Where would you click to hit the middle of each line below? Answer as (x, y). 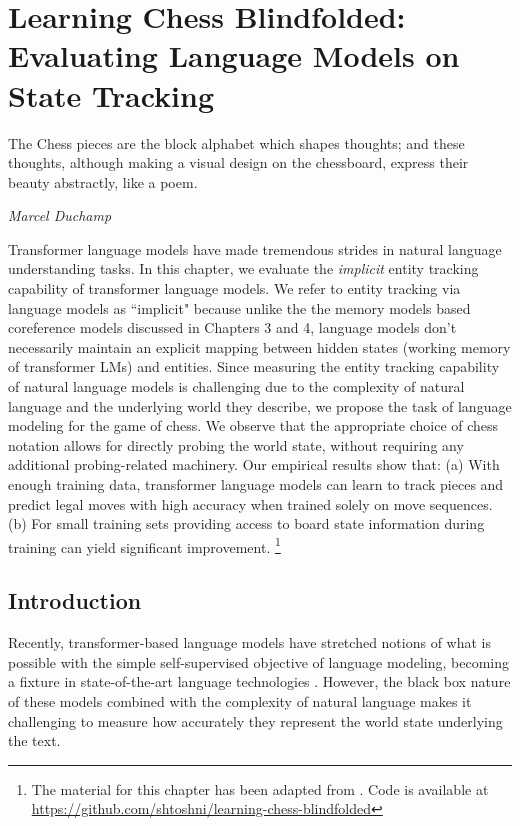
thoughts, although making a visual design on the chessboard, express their (238, 162)
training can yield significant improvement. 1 (144, 545)
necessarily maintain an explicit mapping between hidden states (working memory (259, 346)
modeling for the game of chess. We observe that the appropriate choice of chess (253, 425)
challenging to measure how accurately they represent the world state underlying (255, 720)
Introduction (75, 600)
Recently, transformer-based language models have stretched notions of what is (250, 642)
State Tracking (111, 94)
